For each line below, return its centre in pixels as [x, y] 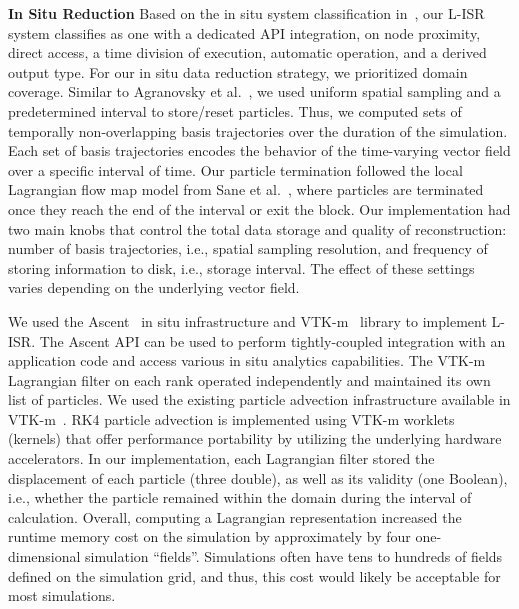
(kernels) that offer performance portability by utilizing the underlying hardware [255, 438]
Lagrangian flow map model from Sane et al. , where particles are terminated [246, 189]
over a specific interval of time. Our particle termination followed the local [235, 169]
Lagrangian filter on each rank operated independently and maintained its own [249, 379]
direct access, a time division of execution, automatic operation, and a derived [247, 52]
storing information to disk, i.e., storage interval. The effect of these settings [241, 267]
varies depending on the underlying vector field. [154, 287]
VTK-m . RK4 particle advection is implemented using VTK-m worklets [231, 418]
